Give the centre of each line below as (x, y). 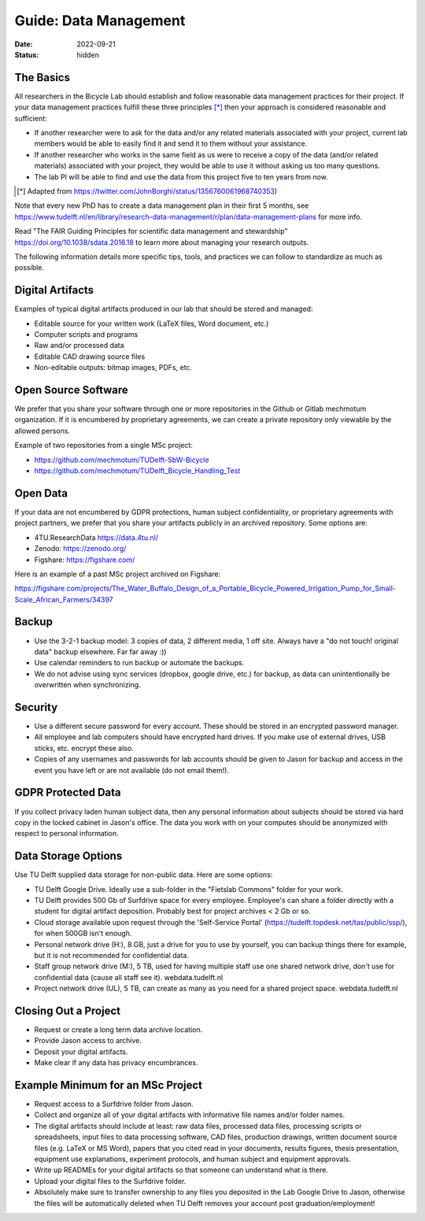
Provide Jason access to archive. (88, 1041)
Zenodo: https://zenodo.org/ (80, 549)
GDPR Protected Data (68, 792)
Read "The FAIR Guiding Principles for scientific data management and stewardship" (151, 231)
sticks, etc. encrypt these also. (84, 748)
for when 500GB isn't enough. (83, 934)
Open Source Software (72, 390)
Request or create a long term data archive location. (118, 1030)
